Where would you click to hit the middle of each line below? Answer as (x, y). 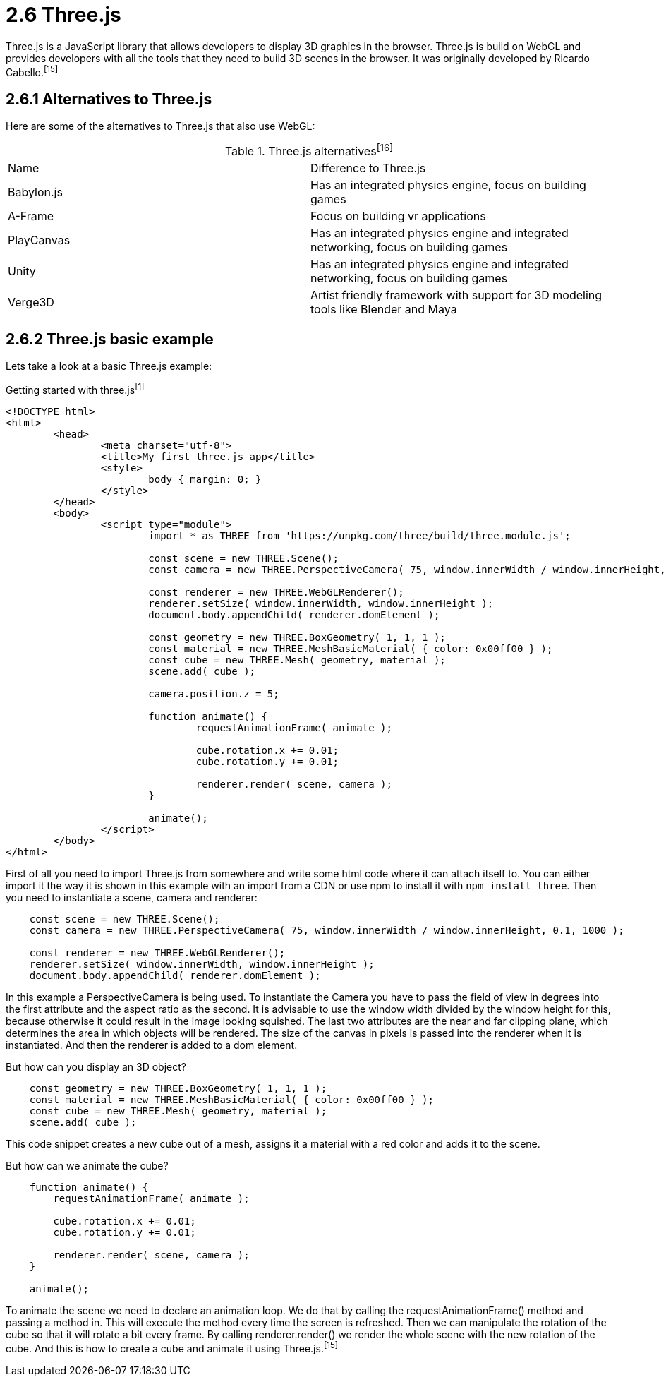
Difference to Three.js (368, 168)
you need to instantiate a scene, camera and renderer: (132, 898)
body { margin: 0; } (205, 480)
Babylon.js (35, 192)
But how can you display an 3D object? (96, 1067)
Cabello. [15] (32, 71)
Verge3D (31, 302)
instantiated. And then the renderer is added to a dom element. (152, 1045)
